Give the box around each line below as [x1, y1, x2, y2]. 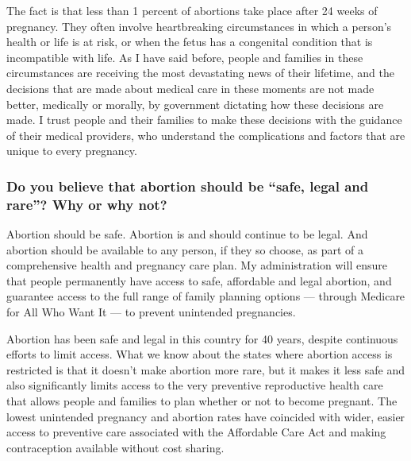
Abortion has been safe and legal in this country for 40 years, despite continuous [6, 330, 398, 347]
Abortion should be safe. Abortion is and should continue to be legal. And [6, 226, 368, 242]
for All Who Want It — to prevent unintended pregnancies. [6, 304, 296, 320]
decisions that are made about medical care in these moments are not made [6, 79, 375, 96]
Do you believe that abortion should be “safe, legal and [6, 176, 369, 196]
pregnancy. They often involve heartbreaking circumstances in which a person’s [6, 17, 392, 34]
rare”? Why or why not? [6, 194, 167, 214]
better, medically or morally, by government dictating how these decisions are [6, 95, 384, 112]
